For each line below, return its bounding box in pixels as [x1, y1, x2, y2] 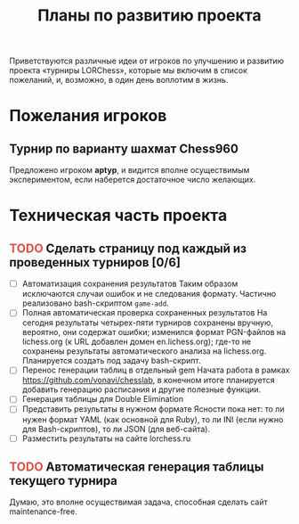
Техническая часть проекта [9, 206, 228, 225]
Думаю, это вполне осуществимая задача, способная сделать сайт [9, 496, 269, 508]
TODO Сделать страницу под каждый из [9, 241, 247, 256]
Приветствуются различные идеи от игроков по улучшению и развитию [9, 55, 285, 67]
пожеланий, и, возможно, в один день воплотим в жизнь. [9, 75, 229, 86]
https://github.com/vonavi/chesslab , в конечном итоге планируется [21, 375, 275, 386]
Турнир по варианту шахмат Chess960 [9, 141, 238, 156]
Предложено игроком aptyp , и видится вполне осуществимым [9, 165, 250, 176]
